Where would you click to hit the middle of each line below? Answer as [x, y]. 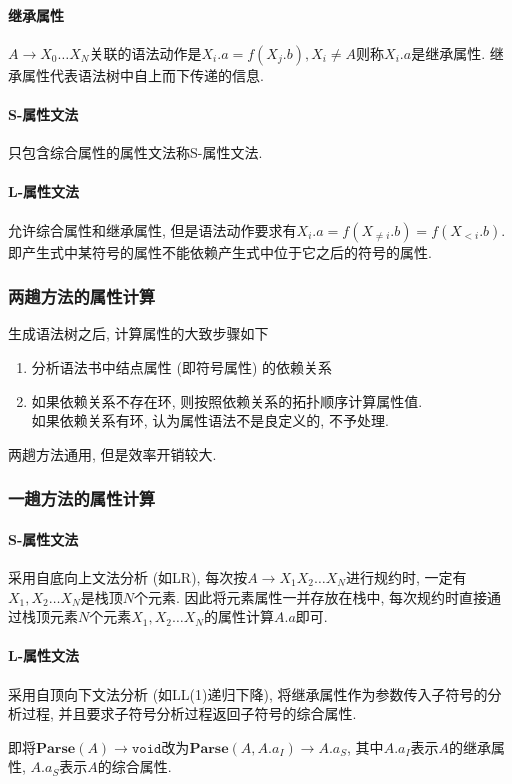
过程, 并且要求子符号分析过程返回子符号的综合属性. [189, 713]
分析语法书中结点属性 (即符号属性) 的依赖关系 [182, 366]
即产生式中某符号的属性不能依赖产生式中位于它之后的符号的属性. [220, 251]
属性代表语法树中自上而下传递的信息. [142, 74]
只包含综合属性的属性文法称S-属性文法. [135, 152]
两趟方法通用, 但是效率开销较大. [112, 453]
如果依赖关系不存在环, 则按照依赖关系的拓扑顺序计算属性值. [227, 400]
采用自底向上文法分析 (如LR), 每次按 [128, 577]
